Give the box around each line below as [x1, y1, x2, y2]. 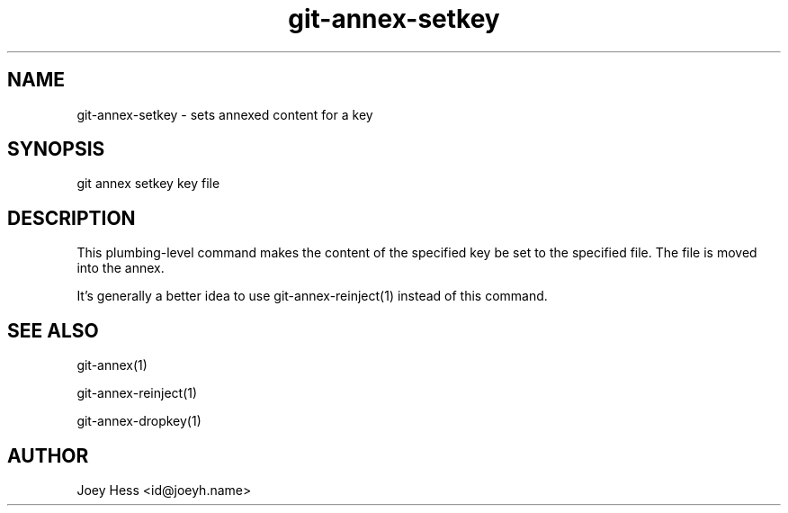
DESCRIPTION [7, 206, 136, 229]
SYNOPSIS [7, 138, 105, 161]
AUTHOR [7, 444, 89, 467]
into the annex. [76, 260, 165, 276]
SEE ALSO [7, 319, 99, 342]
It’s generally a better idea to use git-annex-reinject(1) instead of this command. [76, 288, 548, 304]
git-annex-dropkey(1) [76, 413, 201, 429]
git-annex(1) [76, 357, 148, 373]
